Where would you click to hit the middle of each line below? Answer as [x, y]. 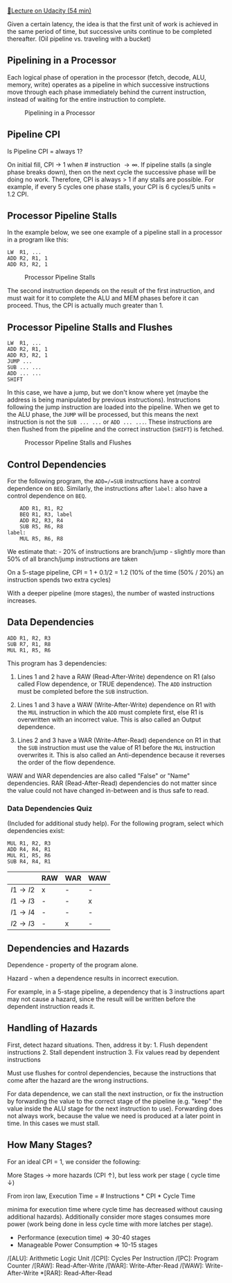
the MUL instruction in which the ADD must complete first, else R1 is [110, 712]
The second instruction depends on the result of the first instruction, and [111, 291]
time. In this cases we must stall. [54, 1123]
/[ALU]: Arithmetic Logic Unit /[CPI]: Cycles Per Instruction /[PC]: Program [113, 1258]
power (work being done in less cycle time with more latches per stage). [110, 1224]
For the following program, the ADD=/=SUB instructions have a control [104, 481]
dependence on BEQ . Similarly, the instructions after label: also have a [107, 489]
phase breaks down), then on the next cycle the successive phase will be [111, 172]
